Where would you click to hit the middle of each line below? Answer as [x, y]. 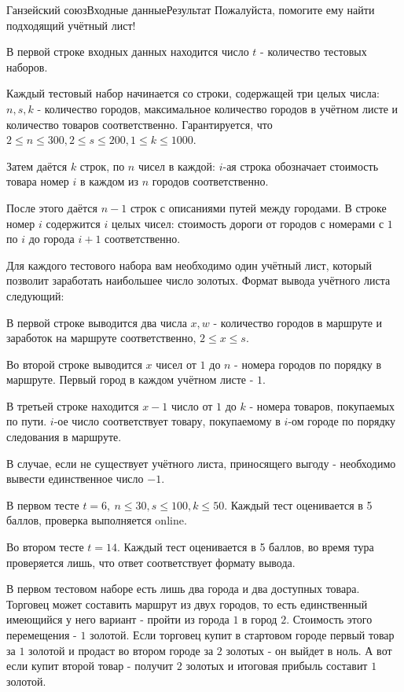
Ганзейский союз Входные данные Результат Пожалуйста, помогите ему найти [191, 9]
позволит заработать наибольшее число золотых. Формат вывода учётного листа [198, 280]
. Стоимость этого [329, 619]
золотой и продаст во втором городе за [121, 650]
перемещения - [42, 635]
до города [51, 239]
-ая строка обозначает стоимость [301, 166]
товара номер [38, 181]
